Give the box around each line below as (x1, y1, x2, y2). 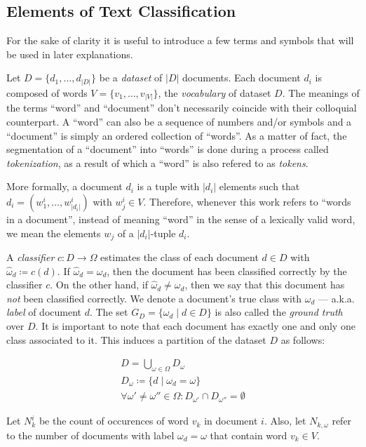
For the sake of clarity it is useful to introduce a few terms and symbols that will (6, 33, 354, 48)
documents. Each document (182, 70, 301, 85)
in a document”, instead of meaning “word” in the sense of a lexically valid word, (6, 211, 355, 226)
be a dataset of (99, 70, 163, 85)
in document (204, 413, 258, 428)
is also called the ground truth (215, 305, 343, 319)
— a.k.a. (318, 291, 355, 305)
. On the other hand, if (50, 277, 148, 292)
